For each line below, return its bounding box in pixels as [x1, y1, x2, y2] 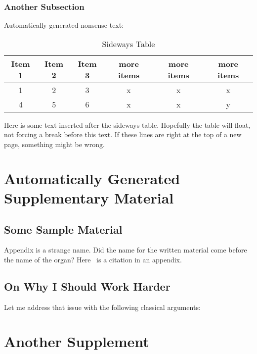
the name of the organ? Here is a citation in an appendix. [4, 254, 182, 264]
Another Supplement [4, 331, 149, 351]
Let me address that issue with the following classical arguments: [4, 302, 201, 312]
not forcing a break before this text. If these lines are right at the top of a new [4, 129, 242, 140]
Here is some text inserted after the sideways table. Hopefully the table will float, [4, 119, 251, 130]
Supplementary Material [4, 187, 174, 207]
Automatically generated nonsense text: [4, 20, 124, 30]
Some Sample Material [4, 221, 123, 237]
